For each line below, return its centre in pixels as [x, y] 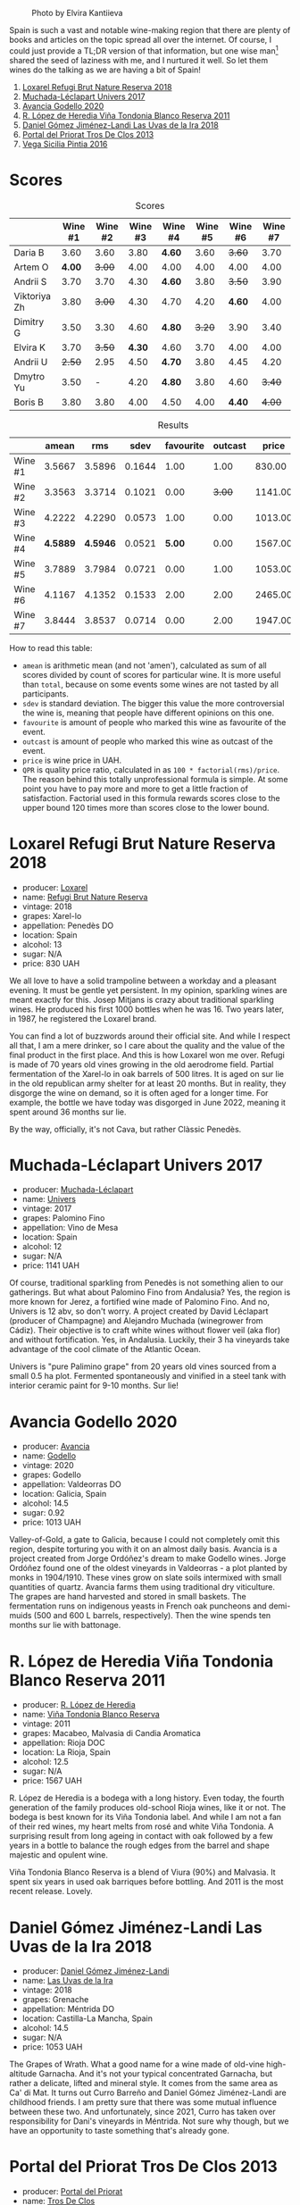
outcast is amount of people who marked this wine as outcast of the [148, 741]
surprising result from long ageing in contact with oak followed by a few [142, 1836]
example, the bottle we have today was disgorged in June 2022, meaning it [147, 1102]
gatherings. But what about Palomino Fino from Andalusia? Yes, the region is [150, 1292]
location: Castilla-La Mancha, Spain [87, 2018]
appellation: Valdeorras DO [72, 1484]
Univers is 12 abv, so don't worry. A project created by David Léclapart [139, 1311]
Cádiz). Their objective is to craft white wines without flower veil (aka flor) [145, 1331]
